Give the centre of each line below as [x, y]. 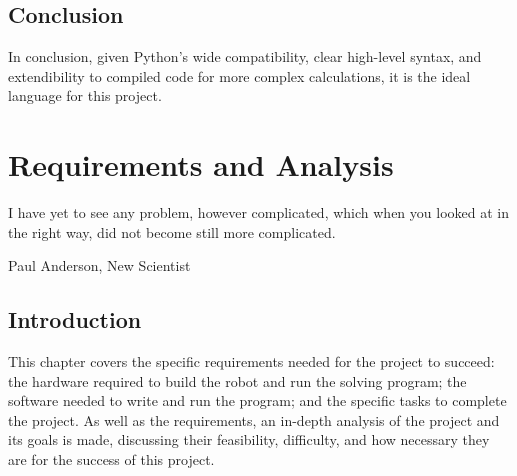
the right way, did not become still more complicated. [172, 231]
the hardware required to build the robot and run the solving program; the [237, 380]
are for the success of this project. [111, 459]
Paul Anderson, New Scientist [99, 265]
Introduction [75, 319]
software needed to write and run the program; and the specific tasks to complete [257, 400]
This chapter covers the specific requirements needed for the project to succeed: [251, 361]
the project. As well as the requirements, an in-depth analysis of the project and [254, 419]
